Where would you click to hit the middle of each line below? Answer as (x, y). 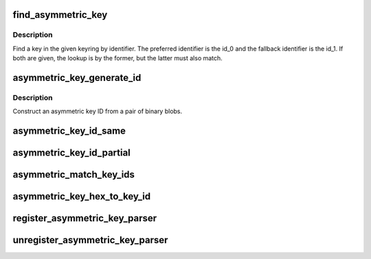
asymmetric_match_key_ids (74, 175)
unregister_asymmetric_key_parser (90, 240)
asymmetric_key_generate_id (77, 78)
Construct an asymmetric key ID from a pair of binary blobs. (98, 111)
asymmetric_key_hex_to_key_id (82, 196)
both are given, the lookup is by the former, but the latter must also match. (117, 58)
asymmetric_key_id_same (69, 131)
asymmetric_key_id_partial (71, 153)
